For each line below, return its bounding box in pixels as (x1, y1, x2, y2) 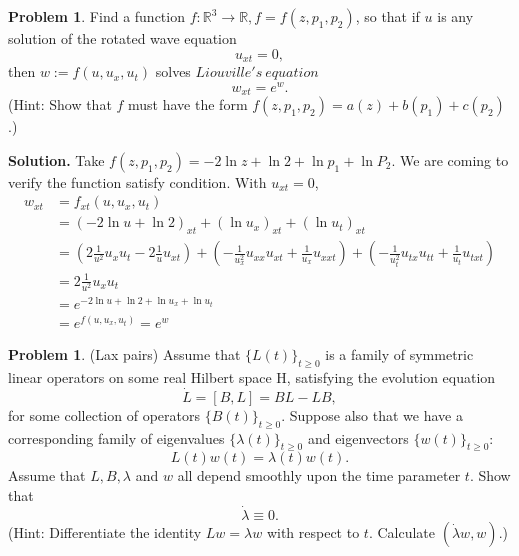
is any (437, 6, 474, 26)
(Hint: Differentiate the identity (8, 521, 202, 542)
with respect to (266, 521, 360, 542)
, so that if (355, 6, 420, 26)
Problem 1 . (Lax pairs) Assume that (8, 344, 241, 365)
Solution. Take (8, 149, 105, 170)
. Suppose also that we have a (281, 404, 463, 425)
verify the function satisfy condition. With (8, 171, 267, 192)
